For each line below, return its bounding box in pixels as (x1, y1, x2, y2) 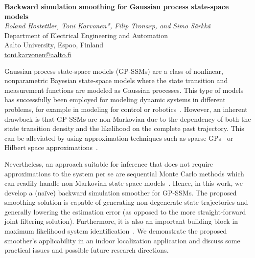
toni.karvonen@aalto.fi (4, 49, 71, 59)
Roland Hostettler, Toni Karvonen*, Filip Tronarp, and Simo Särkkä (4, 21, 211, 31)
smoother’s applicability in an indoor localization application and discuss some (4, 235, 240, 245)
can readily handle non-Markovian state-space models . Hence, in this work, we (4, 178, 243, 188)
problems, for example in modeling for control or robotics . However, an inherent (4, 104, 248, 114)
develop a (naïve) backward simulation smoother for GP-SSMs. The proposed (4, 187, 237, 197)
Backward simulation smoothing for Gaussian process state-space (4, 1, 229, 11)
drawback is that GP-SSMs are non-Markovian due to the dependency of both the (4, 113, 251, 124)
